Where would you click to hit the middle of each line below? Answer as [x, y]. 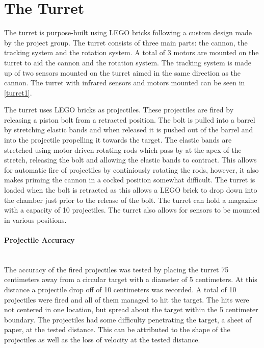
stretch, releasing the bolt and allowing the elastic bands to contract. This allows [130, 160]
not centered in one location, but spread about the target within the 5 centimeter [131, 309]
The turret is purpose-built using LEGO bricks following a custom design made [128, 32]
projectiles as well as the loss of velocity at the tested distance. [102, 339]
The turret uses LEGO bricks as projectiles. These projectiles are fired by [119, 110]
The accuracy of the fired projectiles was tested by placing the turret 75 [116, 269]
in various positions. [35, 219]
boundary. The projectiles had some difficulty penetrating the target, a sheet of [128, 319]
